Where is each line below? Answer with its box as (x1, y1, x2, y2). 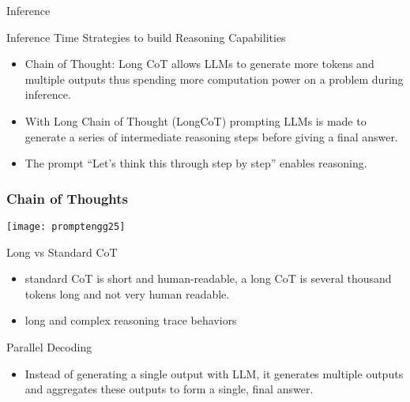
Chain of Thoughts (6, 188, 129, 208)
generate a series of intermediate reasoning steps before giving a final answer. (24, 128, 398, 145)
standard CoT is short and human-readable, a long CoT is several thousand (24, 270, 392, 287)
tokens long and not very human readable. (24, 285, 230, 302)
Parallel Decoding (6, 339, 92, 355)
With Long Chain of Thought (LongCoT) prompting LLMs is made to (24, 112, 367, 129)
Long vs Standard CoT (6, 243, 118, 260)
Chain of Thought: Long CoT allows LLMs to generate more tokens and (24, 55, 374, 72)
